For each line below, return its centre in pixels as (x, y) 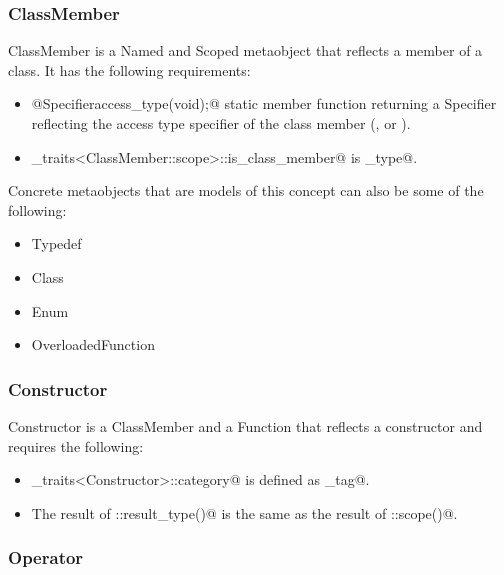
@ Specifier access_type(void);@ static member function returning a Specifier (264, 103)
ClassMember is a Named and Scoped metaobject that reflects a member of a (245, 50)
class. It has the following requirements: (129, 69)
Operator (46, 557)
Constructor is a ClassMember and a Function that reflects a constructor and (245, 425)
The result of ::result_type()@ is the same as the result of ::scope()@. (244, 512)
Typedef (56, 243)
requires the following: (76, 445)
